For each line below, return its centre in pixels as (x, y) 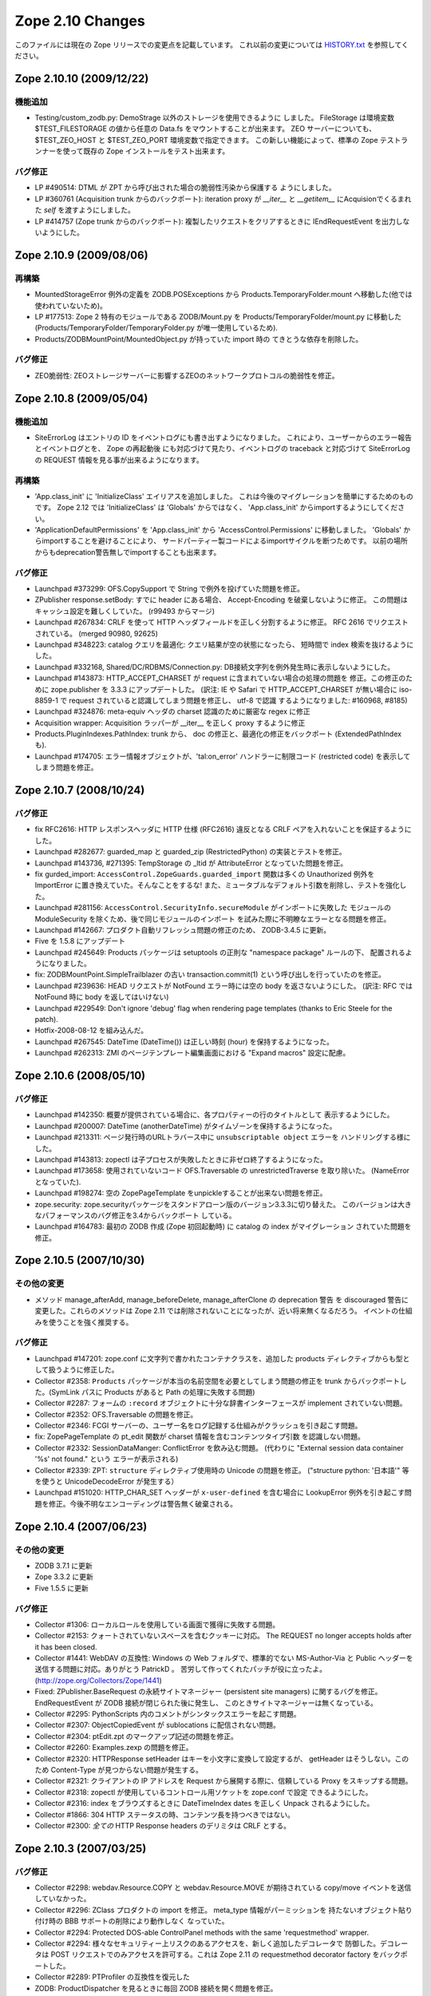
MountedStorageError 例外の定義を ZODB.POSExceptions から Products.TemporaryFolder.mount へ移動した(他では (223, 295)
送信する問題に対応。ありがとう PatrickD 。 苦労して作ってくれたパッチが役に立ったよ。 (181, 1669)
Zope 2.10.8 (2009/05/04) (81, 398)
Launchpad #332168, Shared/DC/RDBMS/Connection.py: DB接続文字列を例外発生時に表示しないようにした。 (215, 667)
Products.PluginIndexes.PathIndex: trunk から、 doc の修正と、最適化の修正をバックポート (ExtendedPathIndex (218, 734)
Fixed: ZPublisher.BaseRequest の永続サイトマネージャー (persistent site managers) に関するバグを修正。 (208, 1692)
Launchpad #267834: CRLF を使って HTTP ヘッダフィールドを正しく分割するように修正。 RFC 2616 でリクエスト (221, 622)
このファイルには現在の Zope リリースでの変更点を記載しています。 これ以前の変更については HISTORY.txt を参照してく (212, 45)
